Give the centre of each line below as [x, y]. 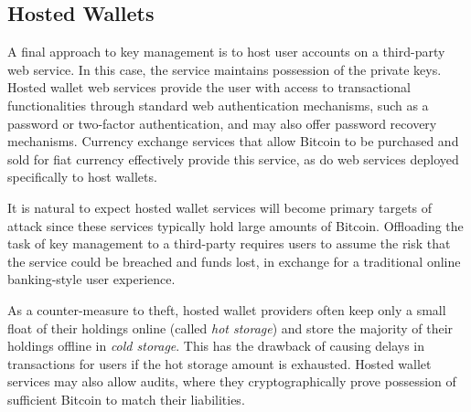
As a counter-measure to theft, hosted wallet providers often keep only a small [227, 309]
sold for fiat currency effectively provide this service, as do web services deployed [233, 158]
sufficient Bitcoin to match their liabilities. [126, 399]
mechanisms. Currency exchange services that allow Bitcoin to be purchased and [233, 141]
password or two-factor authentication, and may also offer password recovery [222, 123]
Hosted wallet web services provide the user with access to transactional [209, 87]
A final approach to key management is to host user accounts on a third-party [226, 52]
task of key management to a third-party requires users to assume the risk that [229, 243]
